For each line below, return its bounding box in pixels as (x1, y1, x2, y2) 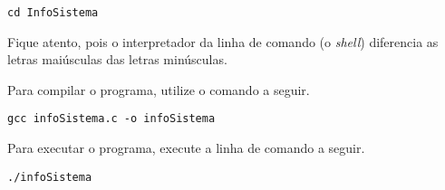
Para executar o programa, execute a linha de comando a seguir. (7, 138, 365, 157)
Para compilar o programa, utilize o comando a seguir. (7, 80, 310, 99)
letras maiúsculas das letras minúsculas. (7, 50, 227, 69)
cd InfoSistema (7, 6, 99, 19)
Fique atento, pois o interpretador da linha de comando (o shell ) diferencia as (7, 32, 439, 51)
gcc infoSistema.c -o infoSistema (7, 112, 216, 126)
